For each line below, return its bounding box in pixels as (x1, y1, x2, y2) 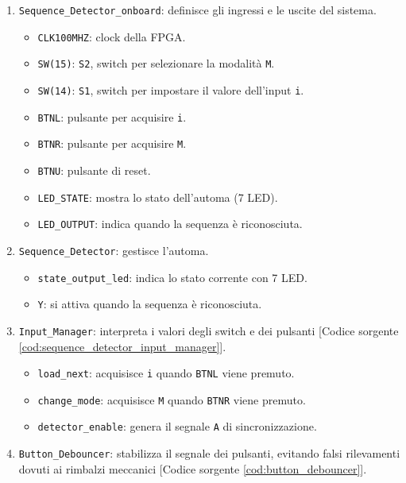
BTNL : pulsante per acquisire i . (37, 108, 187, 125)
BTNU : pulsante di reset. (37, 161, 151, 178)
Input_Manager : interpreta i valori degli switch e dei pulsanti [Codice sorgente (18, 322, 399, 338)
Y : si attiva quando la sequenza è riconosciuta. (37, 296, 262, 312)
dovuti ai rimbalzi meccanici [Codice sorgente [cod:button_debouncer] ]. (18, 460, 367, 477)
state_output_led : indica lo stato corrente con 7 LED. (37, 269, 307, 285)
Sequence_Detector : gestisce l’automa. (18, 241, 209, 258)
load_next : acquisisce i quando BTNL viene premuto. (37, 365, 295, 381)
